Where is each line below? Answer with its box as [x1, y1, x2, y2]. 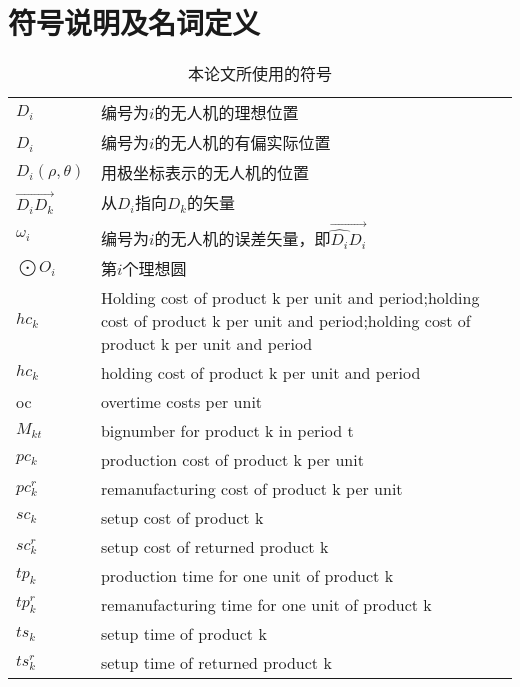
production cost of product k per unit [100, 448, 364, 472]
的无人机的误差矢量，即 [154, 227, 331, 251]
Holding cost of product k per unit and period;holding [100, 286, 480, 310]
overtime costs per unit [100, 390, 263, 414]
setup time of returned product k [100, 651, 332, 675]
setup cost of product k [100, 506, 264, 530]
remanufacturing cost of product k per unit [100, 477, 403, 501]
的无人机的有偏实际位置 [154, 131, 331, 155]
